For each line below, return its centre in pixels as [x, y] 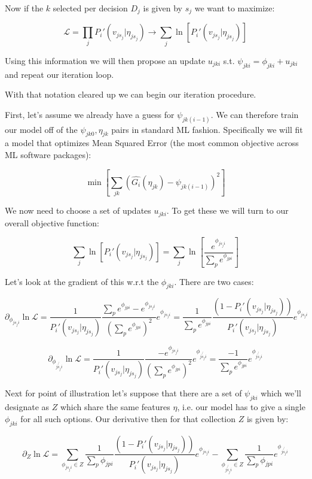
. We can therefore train [255, 114]
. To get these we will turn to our [227, 210]
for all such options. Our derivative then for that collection [128, 418]
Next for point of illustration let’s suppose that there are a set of [123, 393]
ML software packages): [48, 155]
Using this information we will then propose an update [105, 60]
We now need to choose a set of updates [78, 210]
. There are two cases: [214, 281]
